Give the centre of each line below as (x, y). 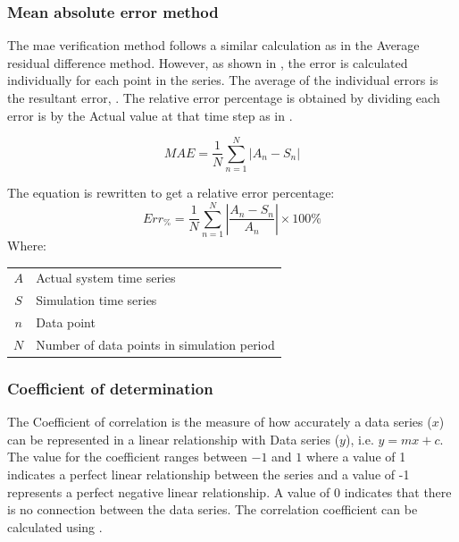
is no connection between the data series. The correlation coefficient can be (213, 509)
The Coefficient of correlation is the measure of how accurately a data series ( (220, 422)
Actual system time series (106, 278)
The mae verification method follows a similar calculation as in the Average (213, 45)
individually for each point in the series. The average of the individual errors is (223, 80)
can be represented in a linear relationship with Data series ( (174, 439)
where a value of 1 (356, 457)
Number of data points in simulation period (155, 344)
